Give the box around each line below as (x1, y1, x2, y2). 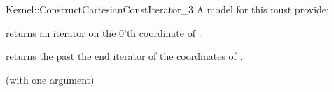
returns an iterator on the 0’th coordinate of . (6, 25, 202, 40)
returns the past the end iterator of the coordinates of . (6, 49, 243, 63)
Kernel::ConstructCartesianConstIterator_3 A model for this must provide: (6, 2, 329, 16)
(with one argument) (6, 72, 95, 86)
